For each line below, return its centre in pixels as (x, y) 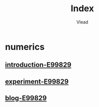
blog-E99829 (26, 98)
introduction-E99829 (38, 65)
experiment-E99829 (37, 81)
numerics (25, 47)
